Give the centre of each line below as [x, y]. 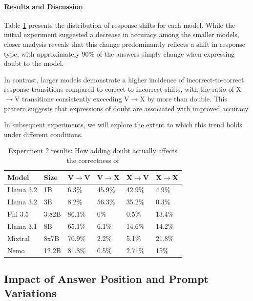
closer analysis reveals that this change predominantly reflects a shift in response [125, 44]
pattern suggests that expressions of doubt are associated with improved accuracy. [127, 108]
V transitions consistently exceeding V [72, 98]
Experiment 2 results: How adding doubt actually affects [93, 150]
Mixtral [19, 238]
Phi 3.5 [18, 214]
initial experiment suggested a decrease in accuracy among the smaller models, [122, 34]
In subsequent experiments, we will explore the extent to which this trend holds [123, 125]
